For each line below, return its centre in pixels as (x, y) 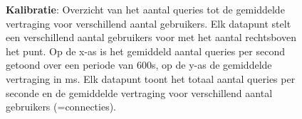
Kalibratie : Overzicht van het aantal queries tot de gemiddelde (145, 9)
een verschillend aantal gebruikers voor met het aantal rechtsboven (151, 37)
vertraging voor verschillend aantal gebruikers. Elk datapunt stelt (149, 23)
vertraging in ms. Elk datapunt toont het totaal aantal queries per (151, 78)
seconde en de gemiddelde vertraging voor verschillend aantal (139, 92)
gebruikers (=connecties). (61, 107)
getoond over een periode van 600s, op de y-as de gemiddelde (139, 65)
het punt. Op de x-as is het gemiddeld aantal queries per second (145, 51)
